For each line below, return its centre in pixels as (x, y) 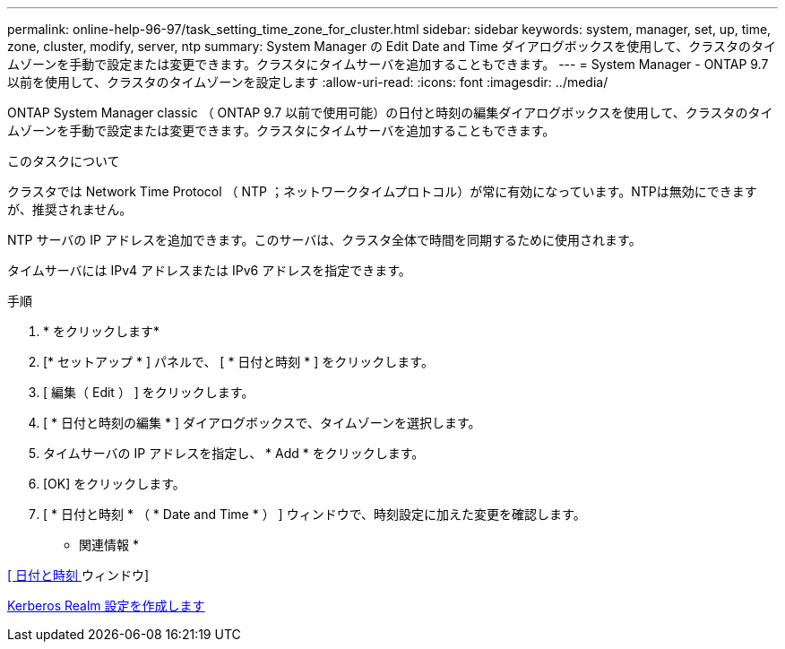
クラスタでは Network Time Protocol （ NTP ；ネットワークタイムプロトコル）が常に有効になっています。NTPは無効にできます (382, 191)
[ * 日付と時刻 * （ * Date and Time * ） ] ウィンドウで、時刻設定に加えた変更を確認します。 (315, 514)
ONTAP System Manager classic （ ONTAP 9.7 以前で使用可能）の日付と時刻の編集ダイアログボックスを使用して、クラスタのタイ (390, 112)
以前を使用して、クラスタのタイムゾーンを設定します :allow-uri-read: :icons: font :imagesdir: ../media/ (308, 82)
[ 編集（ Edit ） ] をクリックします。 (149, 392)
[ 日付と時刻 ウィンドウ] (78, 575)
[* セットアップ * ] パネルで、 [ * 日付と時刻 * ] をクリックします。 (238, 362)
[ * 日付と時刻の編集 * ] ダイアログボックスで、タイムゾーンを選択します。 (262, 423)
